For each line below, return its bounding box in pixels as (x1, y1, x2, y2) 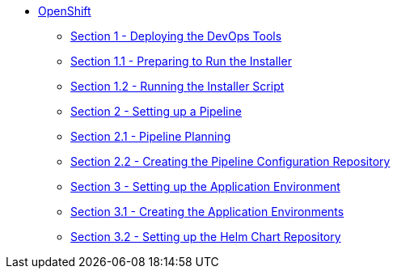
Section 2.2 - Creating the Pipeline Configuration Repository (70, 154, 391, 168)
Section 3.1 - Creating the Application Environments (70, 205, 344, 218)
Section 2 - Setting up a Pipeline (70, 104, 242, 118)
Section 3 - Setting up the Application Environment (70, 180, 340, 193)
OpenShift (38, 4, 91, 18)
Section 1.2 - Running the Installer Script (70, 79, 285, 93)
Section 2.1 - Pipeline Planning (70, 129, 231, 143)
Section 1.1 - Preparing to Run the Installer (70, 54, 292, 68)
